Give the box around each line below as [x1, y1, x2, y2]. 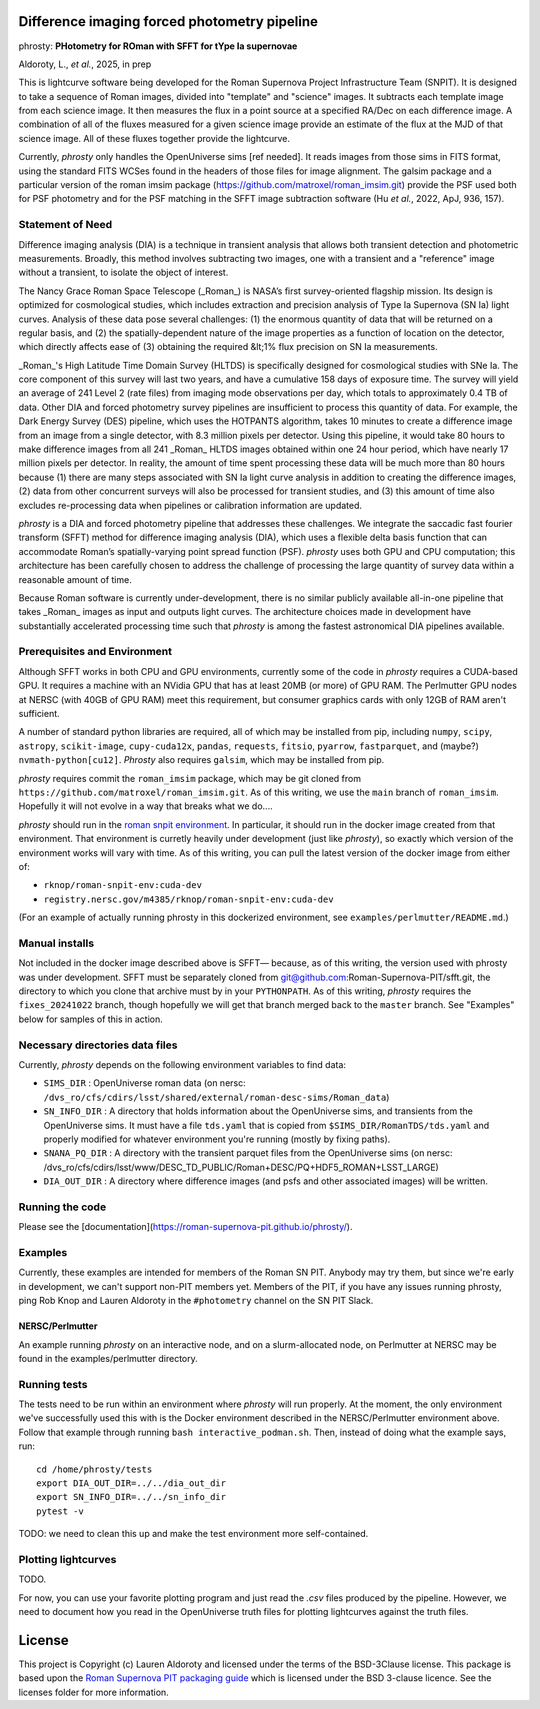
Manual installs [18, 936, 95, 950]
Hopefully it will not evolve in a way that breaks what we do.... [18, 800, 274, 812]
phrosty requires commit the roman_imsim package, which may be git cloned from [18, 772, 362, 784]
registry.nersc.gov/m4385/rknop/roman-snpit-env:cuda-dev [43, 893, 334, 905]
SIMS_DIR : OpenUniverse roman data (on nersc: [43, 1077, 246, 1089]
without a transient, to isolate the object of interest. [18, 266, 229, 279]
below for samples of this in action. [18, 1013, 164, 1025]
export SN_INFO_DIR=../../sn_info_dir [36, 1491, 227, 1503]
